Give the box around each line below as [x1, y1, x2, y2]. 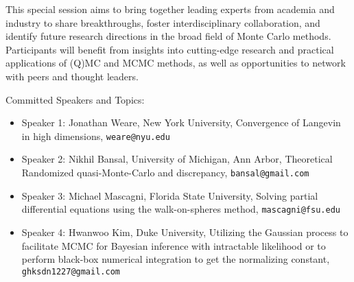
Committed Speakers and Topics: [5, 92, 145, 106]
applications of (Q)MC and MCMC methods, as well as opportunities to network [5, 56, 346, 70]
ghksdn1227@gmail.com [21, 266, 120, 277]
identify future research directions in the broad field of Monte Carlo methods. [5, 29, 331, 43]
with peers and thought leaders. [5, 69, 139, 83]
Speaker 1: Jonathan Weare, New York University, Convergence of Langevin [21, 115, 341, 130]
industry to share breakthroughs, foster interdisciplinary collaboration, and [5, 15, 320, 30]
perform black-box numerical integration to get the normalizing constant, [21, 252, 330, 266]
